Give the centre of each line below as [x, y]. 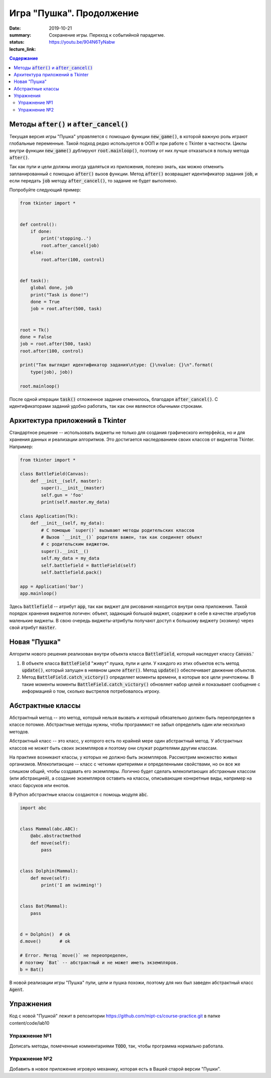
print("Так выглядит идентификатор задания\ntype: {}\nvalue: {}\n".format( [116, 365]
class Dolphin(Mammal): [49, 871]
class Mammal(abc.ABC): [49, 829]
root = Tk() [35, 330]
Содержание [24, 58]
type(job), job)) [52, 372]
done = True [45, 302]
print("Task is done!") [59, 295]
